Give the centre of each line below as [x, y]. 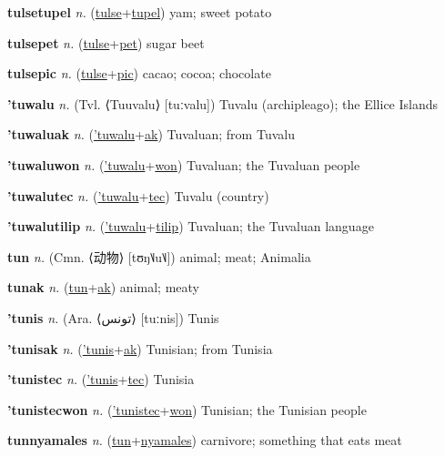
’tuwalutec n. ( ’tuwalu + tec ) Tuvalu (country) [138, 195]
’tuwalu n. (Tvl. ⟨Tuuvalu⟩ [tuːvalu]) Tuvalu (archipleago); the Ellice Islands [223, 103]
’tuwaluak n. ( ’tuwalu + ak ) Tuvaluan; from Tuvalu [151, 134]
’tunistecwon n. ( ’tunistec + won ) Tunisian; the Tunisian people [187, 409]
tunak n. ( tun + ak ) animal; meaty [103, 287]
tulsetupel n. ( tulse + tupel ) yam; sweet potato [140, 12]
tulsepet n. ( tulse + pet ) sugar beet [106, 42]
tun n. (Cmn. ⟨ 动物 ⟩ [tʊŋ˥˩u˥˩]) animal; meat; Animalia [159, 256]
